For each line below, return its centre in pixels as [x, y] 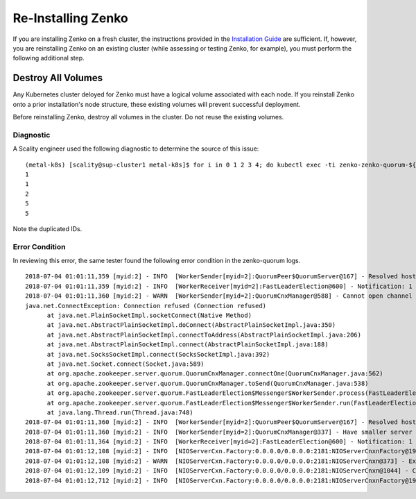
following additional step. [49, 58]
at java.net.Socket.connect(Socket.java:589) [125, 364]
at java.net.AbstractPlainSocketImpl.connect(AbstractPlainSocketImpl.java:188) [188, 345]
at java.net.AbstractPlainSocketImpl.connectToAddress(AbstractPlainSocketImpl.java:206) [204, 335]
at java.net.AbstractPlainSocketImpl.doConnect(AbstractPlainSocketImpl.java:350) [191, 325]
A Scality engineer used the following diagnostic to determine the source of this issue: [136, 149]
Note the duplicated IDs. [47, 228]
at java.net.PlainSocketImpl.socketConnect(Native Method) [149, 315]
